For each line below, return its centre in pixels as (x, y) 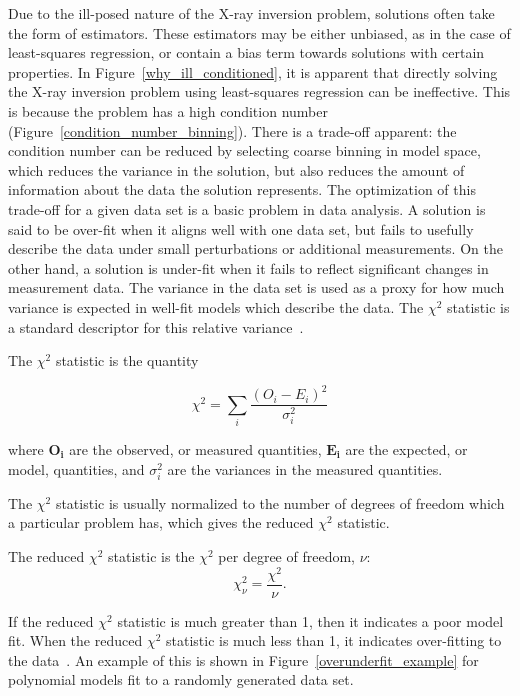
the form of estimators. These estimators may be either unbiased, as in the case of (259, 32)
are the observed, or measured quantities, (195, 448)
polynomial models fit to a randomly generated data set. (181, 679)
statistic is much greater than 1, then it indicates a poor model (310, 620)
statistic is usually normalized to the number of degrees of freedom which (280, 502)
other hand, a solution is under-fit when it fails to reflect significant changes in (248, 267)
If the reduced (51, 620)
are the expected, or (406, 448)
